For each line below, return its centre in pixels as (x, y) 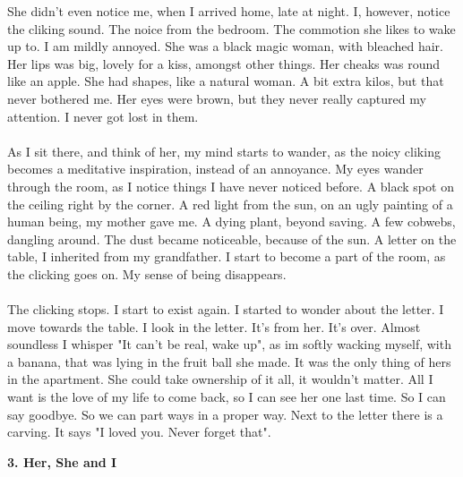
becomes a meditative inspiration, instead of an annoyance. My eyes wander (215, 169)
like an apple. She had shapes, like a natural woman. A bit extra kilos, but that (226, 81)
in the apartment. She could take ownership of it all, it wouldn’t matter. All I (220, 379)
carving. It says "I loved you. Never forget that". (139, 432)
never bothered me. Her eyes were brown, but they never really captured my (217, 98)
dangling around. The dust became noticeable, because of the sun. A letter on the (232, 238)
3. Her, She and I (62, 461)
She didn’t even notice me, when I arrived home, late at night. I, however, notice (229, 11)
